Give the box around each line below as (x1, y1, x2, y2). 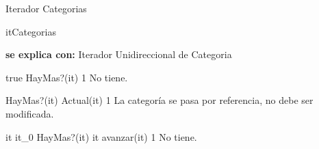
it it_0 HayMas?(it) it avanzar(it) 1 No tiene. (5, 129, 197, 144)
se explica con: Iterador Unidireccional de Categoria (5, 47, 232, 62)
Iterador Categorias (5, 1, 87, 15)
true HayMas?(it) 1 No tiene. (5, 70, 128, 84)
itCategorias (5, 24, 57, 38)
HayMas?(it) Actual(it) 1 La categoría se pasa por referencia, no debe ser (5, 93, 314, 107)
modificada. (5, 106, 54, 120)
